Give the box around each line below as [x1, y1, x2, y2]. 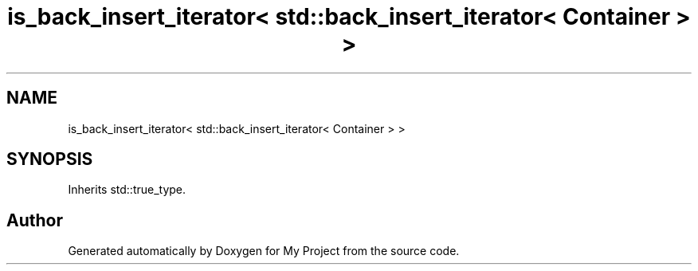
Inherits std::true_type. [68, 183, 186, 197]
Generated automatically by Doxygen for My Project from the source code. [68, 244, 460, 258]
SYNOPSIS [6, 149, 93, 170]
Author [6, 210, 63, 230]
